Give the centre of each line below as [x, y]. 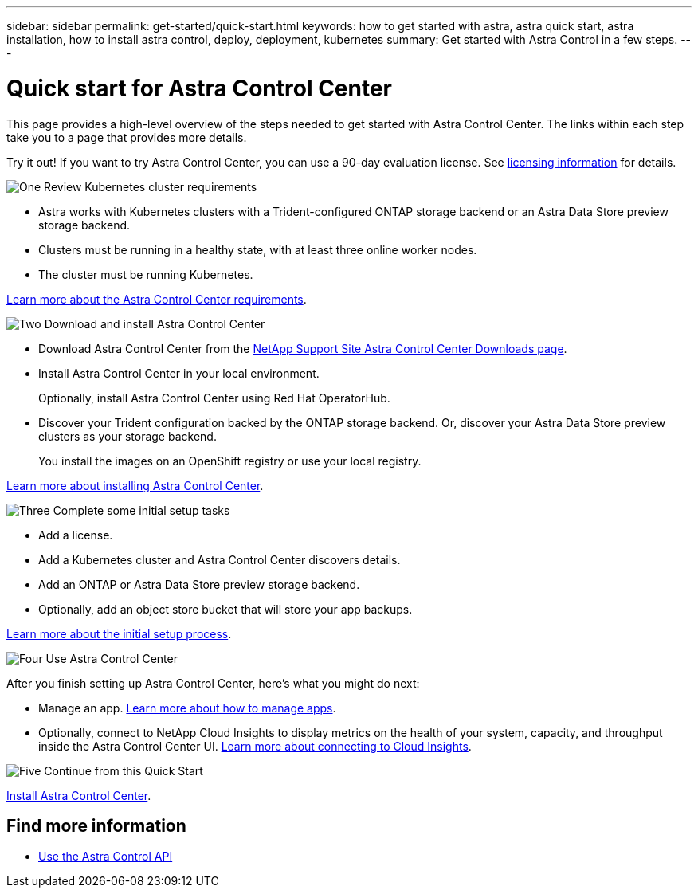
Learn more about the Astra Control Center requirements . [157, 299]
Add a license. [76, 535]
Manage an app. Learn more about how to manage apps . [187, 708]
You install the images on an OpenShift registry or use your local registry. [230, 461]
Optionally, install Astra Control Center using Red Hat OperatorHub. [214, 398]
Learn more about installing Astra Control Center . [135, 485]
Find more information [96, 825]
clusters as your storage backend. [127, 436]
